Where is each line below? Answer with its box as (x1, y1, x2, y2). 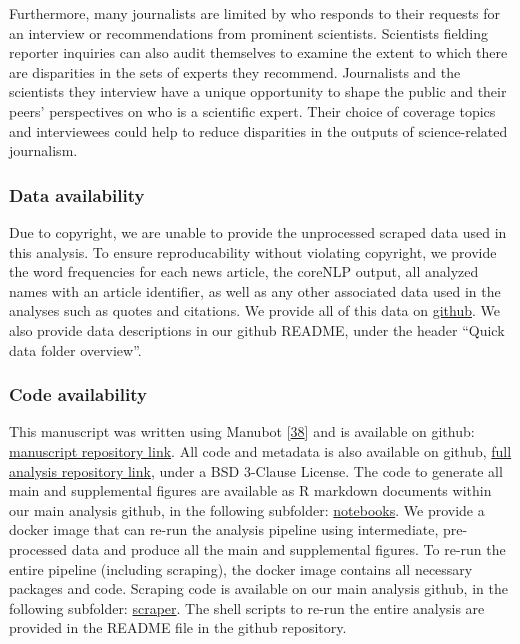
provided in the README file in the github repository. (9, 617, 347, 638)
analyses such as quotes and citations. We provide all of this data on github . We (9, 300, 500, 321)
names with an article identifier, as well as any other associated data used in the (9, 280, 501, 301)
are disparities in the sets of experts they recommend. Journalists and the (9, 61, 461, 82)
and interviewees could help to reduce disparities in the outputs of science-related (9, 120, 508, 141)
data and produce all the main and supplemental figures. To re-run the (71, 538, 506, 559)
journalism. (9, 140, 78, 161)
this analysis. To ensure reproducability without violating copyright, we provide (9, 241, 497, 262)
